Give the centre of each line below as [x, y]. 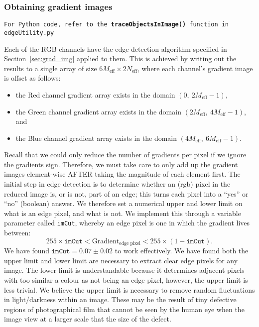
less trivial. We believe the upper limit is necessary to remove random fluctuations [129, 289]
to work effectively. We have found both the [182, 251]
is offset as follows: [32, 78]
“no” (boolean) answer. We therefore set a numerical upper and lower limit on [123, 203]
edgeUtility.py [29, 33]
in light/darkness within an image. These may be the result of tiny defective [120, 299]
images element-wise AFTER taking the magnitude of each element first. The [122, 174]
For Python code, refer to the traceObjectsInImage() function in [117, 25]
